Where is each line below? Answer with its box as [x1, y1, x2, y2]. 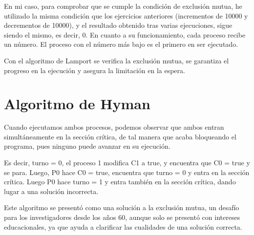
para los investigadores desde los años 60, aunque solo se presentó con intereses [4, 212, 240, 222]
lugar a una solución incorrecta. [4, 186, 99, 196]
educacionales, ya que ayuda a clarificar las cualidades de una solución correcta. [4, 221, 242, 232]
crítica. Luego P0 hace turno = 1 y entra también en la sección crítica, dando [4, 176, 236, 187]
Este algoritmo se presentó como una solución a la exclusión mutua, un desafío [4, 202, 239, 213]
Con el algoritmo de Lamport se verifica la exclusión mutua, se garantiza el [4, 55, 229, 65]
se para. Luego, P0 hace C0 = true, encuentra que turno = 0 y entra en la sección [4, 167, 250, 177]
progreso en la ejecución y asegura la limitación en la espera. [4, 65, 185, 75]
